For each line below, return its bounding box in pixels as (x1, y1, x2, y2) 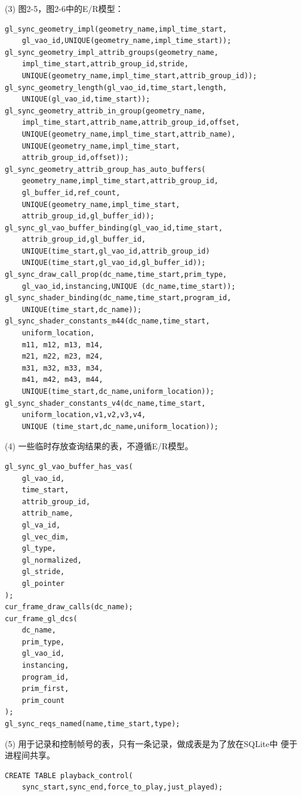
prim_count (21, 696, 65, 705)
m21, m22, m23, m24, (21, 352, 103, 361)
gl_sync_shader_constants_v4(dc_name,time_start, (5, 399, 206, 408)
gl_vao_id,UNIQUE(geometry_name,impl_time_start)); (21, 36, 232, 45)
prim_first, (21, 684, 69, 693)
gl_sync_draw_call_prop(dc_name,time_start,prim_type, (5, 270, 227, 279)
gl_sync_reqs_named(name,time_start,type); (5, 720, 180, 729)
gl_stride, (21, 567, 65, 576)
